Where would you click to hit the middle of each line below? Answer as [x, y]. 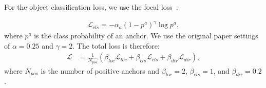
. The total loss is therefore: [116, 45]
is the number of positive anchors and [100, 70]
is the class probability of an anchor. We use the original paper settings [146, 36]
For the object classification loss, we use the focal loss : [91, 7]
